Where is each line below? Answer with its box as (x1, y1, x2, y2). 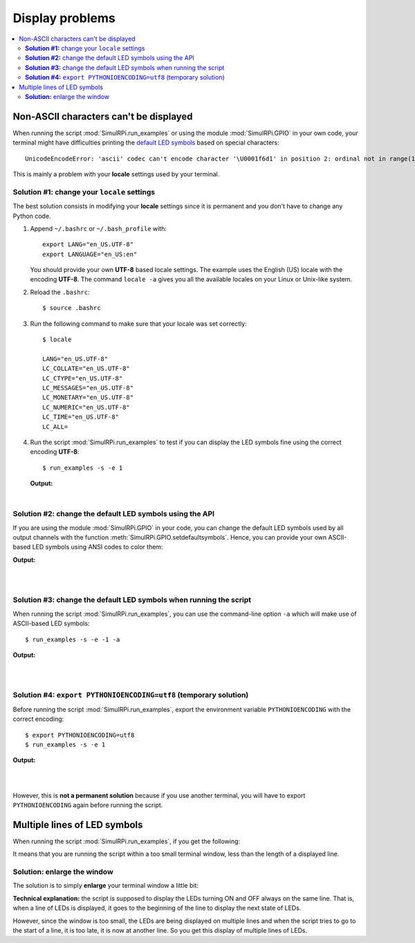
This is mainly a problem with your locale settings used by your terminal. (12, 170, 220, 178)
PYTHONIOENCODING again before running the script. (12, 800, 163, 809)
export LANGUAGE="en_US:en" (42, 250, 138, 258)
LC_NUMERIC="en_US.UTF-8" (42, 403, 131, 411)
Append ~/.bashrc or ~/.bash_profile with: (30, 224, 167, 232)
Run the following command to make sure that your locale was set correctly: (30, 319, 247, 328)
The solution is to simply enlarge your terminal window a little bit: (12, 881, 199, 890)
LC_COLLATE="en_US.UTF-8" (42, 365, 131, 373)
